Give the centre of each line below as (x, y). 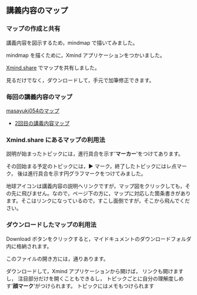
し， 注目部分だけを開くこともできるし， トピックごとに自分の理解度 (90, 279)
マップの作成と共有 (33, 29)
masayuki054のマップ (33, 110)
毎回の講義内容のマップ (39, 97)
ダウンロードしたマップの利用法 (51, 225)
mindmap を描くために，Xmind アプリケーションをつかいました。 (86, 55)
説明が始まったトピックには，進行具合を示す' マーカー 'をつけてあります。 (95, 154)
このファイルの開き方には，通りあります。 (57, 259)
